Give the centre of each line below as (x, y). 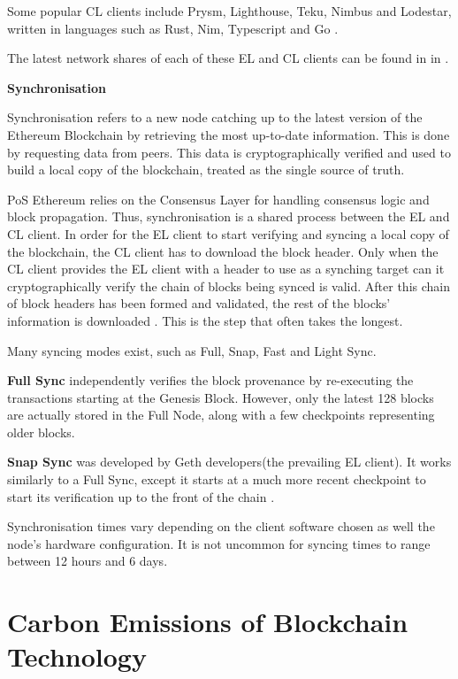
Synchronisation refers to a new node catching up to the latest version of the (215, 117)
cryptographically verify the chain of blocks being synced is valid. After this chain (229, 285)
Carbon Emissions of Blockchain (208, 622)
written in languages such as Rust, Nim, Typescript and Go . (173, 28)
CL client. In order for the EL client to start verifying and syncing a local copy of (228, 233)
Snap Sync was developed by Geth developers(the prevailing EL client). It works (229, 462)
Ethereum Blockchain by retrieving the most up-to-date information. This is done (229, 134)
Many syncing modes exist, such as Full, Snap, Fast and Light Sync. (192, 350)
